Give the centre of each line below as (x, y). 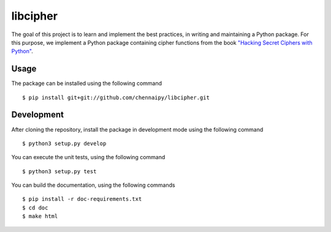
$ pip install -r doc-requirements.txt (82, 199)
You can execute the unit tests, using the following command (88, 157)
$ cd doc (35, 208)
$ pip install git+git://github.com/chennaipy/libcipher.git (116, 97)
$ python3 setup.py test (59, 171)
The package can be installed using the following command (87, 83)
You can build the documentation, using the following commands (93, 185)
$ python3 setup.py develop (64, 143)
